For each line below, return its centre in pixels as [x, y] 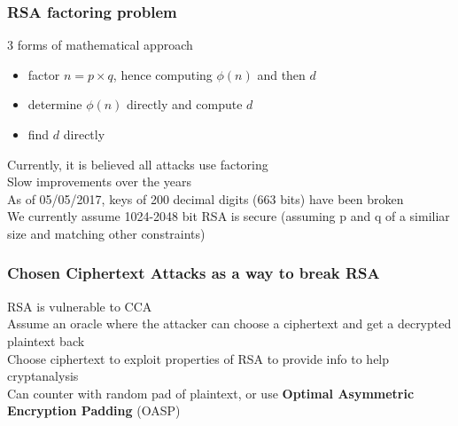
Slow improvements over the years [99, 181]
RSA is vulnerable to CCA [80, 306]
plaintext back [46, 340]
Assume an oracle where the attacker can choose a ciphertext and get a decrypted [229, 323]
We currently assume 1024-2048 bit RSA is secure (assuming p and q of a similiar [229, 216]
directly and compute [185, 104]
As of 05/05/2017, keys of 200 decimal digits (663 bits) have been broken [206, 198]
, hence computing [163, 74]
